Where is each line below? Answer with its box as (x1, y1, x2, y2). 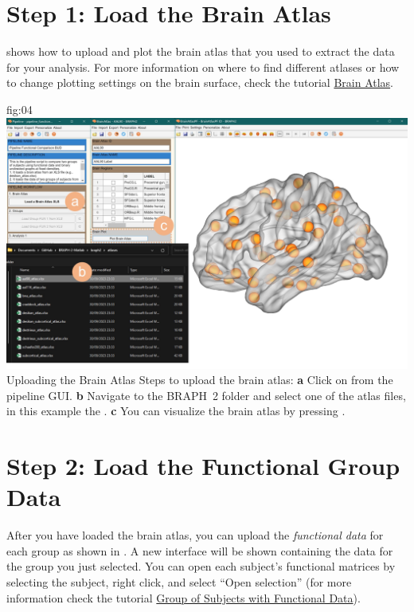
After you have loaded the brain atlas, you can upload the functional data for (6, 527, 384, 543)
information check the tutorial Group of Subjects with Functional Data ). (6, 589, 361, 606)
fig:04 (6, 100, 33, 117)
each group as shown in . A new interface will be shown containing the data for (6, 542, 393, 559)
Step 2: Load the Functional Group (6, 449, 400, 482)
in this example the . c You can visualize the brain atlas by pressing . (6, 402, 346, 419)
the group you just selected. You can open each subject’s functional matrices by (6, 558, 396, 575)
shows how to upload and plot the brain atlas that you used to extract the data (6, 43, 395, 60)
